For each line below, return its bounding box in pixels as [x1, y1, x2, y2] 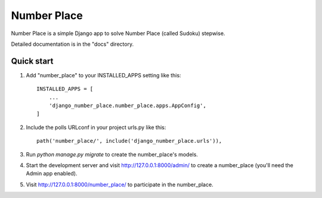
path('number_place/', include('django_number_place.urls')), [36, 137, 222, 144]
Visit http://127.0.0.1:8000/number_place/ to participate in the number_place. [26, 181, 214, 188]
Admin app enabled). [26, 170, 78, 177]
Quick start [11, 56, 54, 66]
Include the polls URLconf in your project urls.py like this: [26, 124, 166, 131]
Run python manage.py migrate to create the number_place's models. [26, 150, 198, 158]
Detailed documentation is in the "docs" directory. [11, 40, 134, 48]
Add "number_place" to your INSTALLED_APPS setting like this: [26, 71, 181, 78]
